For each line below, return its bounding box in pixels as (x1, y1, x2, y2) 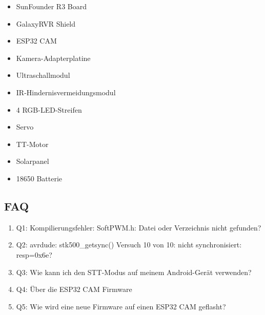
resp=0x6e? (16, 249, 52, 260)
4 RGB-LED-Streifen (16, 104, 82, 115)
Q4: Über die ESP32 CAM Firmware (16, 284, 132, 295)
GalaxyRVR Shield (16, 18, 76, 29)
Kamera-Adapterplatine (16, 52, 91, 63)
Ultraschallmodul (16, 70, 70, 80)
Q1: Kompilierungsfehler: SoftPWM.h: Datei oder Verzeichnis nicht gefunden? (16, 222, 261, 233)
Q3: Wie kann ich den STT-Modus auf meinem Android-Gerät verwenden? (16, 266, 252, 277)
